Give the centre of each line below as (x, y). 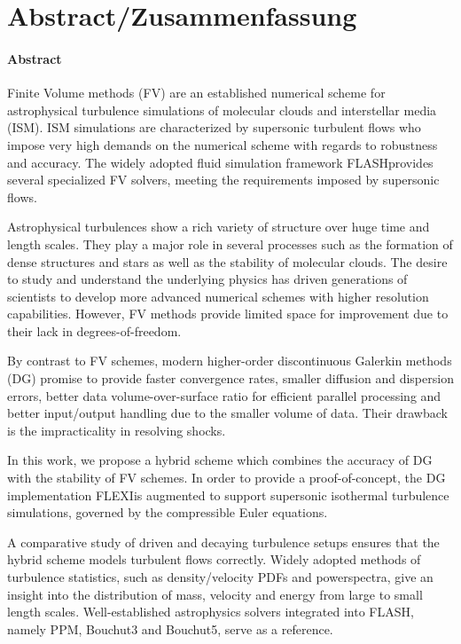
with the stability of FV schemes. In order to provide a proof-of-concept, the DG (227, 478)
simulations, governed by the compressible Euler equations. (168, 512)
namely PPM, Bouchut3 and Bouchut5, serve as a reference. (170, 628)
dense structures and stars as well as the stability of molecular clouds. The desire (227, 261)
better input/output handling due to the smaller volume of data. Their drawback (227, 413)
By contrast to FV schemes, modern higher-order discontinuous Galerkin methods (230, 361)
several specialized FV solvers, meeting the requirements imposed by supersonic (223, 180)
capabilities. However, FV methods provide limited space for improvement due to (228, 314)
